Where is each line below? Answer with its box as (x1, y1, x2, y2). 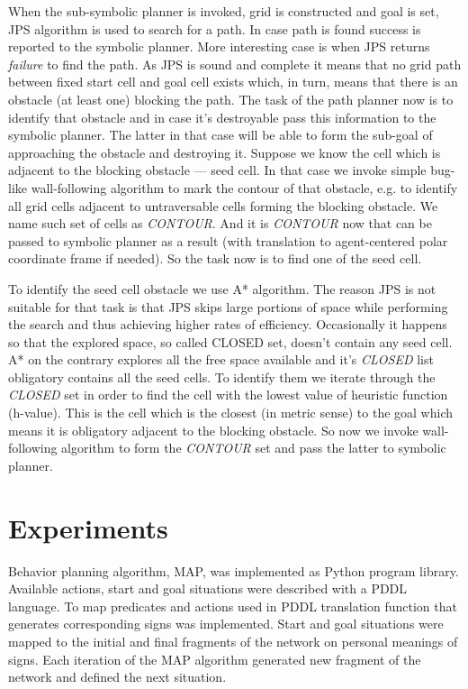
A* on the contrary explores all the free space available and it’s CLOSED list (8, 350, 434, 369)
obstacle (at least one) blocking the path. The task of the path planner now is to (8, 89, 454, 108)
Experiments (8, 509, 168, 546)
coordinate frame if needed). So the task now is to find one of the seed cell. (8, 249, 422, 268)
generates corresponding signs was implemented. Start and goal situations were (8, 614, 444, 633)
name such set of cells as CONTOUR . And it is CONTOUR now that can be (8, 214, 432, 233)
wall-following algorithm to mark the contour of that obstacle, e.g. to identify (31, 178, 458, 197)
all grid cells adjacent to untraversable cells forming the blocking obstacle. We (8, 196, 438, 215)
